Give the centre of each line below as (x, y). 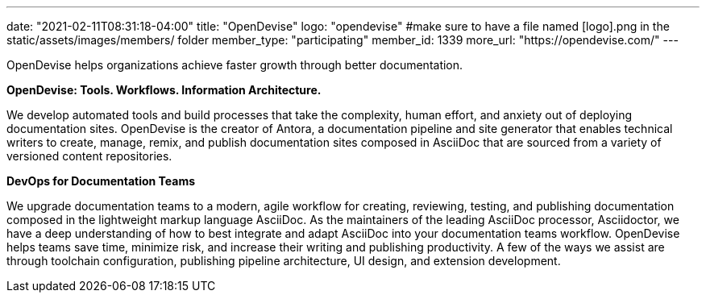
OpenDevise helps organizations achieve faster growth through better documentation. (235, 65)
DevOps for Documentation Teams (101, 181)
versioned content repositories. (89, 156)
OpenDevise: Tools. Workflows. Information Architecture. (164, 90)
